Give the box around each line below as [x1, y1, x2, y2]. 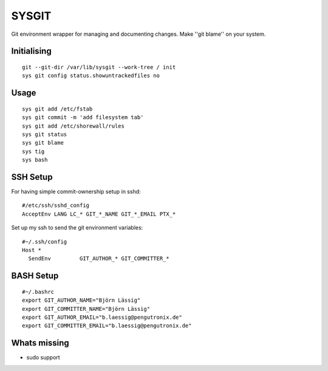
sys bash [22, 157, 48, 163]
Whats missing [11, 338, 69, 349]
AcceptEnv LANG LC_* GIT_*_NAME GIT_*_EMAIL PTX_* [22, 210, 176, 217]
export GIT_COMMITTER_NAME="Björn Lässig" [22, 305, 151, 312]
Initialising [11, 46, 52, 56]
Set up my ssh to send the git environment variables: [11, 224, 143, 231]
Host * [22, 247, 42, 253]
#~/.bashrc [22, 288, 55, 295]
